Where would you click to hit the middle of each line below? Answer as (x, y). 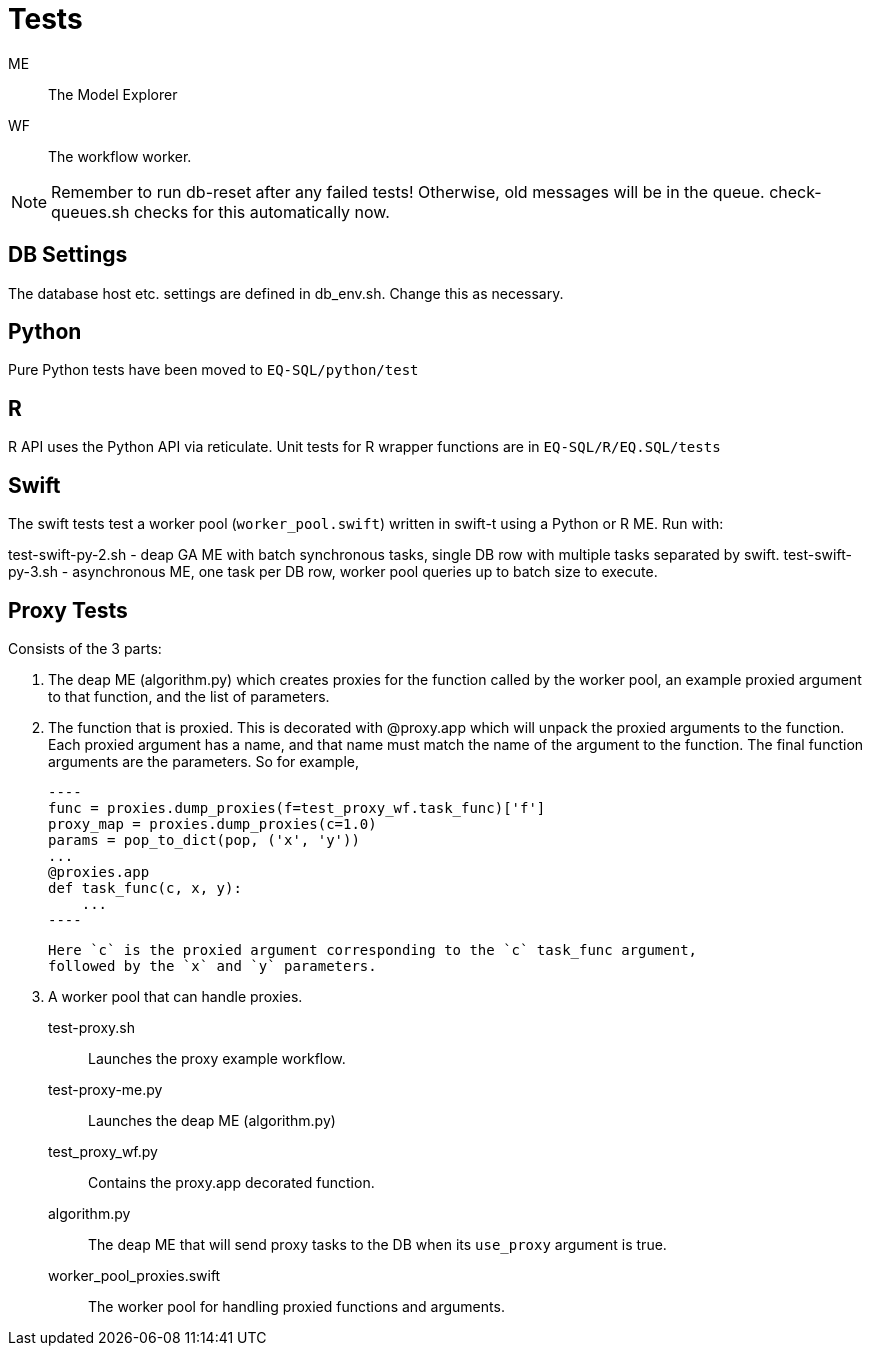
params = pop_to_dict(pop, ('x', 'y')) (204, 839)
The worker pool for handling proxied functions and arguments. (296, 1306)
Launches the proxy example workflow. (217, 1058)
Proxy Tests (68, 610)
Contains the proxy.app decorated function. (231, 1182)
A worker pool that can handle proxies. (175, 996)
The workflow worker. (120, 156)
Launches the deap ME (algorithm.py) (212, 1120)
